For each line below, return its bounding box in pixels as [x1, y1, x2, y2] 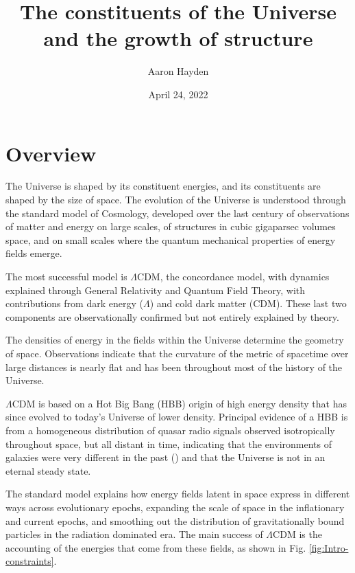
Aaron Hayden [147, 64, 209, 78]
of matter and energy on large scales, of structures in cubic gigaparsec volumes [5, 219, 336, 234]
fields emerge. [5, 246, 62, 260]
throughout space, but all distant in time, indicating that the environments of [5, 436, 332, 451]
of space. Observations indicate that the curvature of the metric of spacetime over [5, 346, 349, 360]
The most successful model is [5, 269, 127, 283]
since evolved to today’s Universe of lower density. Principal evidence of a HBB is [5, 409, 348, 424]
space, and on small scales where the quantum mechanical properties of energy [5, 232, 336, 247]
